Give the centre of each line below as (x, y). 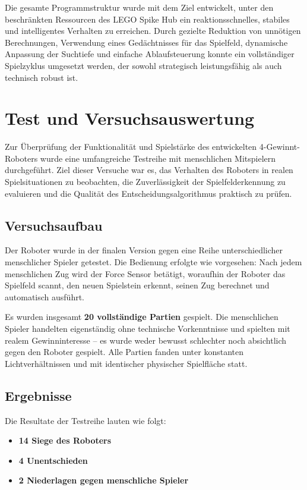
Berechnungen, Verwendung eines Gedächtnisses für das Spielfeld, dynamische (146, 42)
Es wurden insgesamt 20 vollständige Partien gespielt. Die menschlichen (142, 317)
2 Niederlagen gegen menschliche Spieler (104, 480)
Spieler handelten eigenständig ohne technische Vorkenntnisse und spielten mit (148, 329)
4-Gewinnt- (279, 147)
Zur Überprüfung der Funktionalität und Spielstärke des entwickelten (131, 147)
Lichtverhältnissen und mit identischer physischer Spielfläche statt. (126, 363)
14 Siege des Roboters (65, 440)
